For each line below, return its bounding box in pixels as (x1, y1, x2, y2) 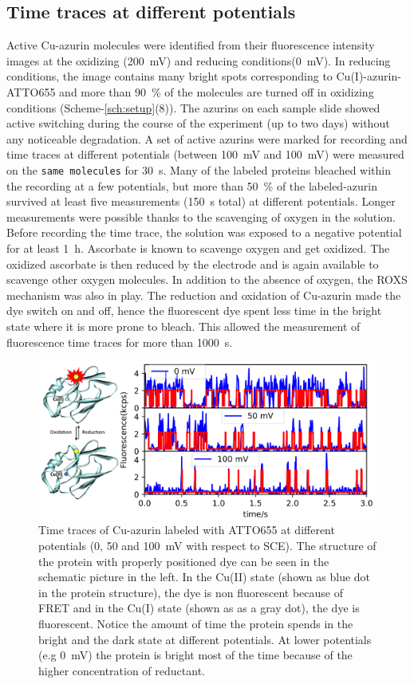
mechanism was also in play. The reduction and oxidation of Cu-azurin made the (6, 286, 401, 303)
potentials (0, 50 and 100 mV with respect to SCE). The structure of (38, 537, 377, 554)
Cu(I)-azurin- (336, 68, 401, 85)
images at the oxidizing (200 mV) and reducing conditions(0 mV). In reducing (6, 52, 391, 69)
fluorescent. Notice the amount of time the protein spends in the (38, 615, 353, 631)
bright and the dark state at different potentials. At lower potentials (38, 631, 372, 647)
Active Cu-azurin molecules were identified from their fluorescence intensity (6, 37, 375, 53)
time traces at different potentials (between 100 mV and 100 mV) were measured (6, 146, 404, 163)
